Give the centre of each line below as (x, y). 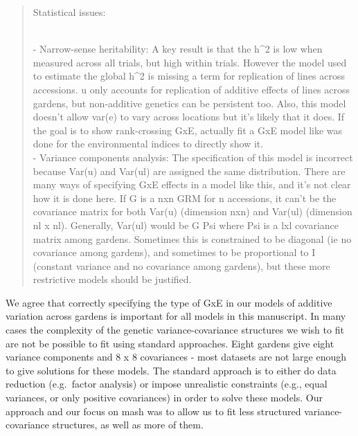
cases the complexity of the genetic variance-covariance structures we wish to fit (175, 330)
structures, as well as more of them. (128, 425)
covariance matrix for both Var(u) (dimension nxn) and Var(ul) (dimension (193, 211)
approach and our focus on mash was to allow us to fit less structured (153, 411)
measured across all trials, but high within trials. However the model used (190, 62)
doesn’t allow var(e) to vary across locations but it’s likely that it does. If (189, 117)
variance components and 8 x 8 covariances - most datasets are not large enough (176, 357)
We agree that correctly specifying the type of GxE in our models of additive (169, 302)
